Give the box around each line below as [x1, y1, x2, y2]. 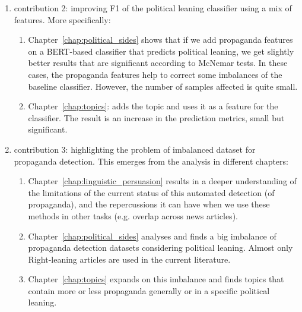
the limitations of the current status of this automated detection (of [28, 186, 275, 198]
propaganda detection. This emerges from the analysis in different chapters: [14, 155, 288, 167]
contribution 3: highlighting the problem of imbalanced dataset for [14, 143, 256, 155]
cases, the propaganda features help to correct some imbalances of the [28, 68, 282, 80]
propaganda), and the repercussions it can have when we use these [28, 198, 270, 210]
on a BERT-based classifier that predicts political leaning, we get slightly [28, 45, 294, 57]
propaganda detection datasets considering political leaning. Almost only [28, 241, 293, 254]
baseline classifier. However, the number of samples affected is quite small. [28, 80, 298, 92]
